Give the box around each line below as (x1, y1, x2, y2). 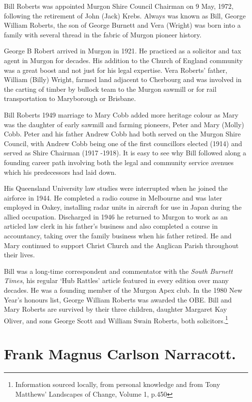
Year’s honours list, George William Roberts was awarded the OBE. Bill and (4, 294, 232, 304)
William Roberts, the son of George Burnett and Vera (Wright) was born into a (4, 20, 241, 30)
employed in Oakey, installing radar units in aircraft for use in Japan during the (4, 202, 242, 212)
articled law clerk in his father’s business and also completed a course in (4, 221, 218, 231)
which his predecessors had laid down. (4, 167, 117, 177)
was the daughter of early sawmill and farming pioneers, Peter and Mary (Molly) (4, 119, 244, 129)
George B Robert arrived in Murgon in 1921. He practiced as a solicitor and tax (4, 46, 241, 56)
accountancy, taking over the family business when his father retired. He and (4, 231, 232, 241)
